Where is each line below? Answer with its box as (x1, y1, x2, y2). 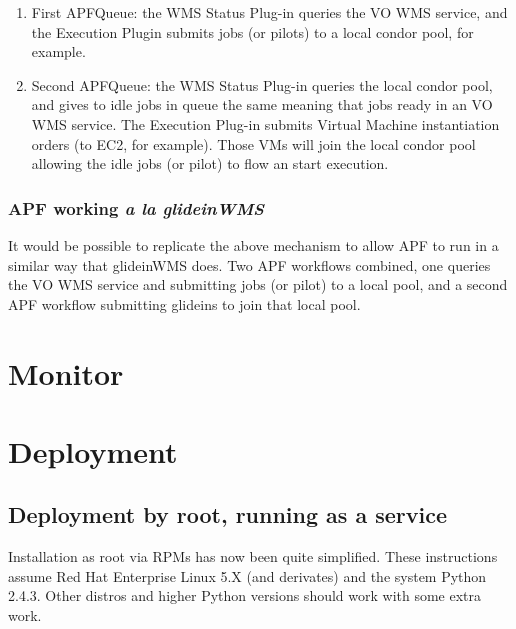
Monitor (8, 352, 124, 393)
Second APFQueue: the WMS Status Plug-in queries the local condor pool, (31, 74, 493, 95)
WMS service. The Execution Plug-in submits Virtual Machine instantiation (31, 113, 500, 134)
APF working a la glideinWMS (8, 195, 264, 220)
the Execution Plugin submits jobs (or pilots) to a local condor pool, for (31, 21, 474, 42)
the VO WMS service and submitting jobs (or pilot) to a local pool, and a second (8, 274, 508, 295)
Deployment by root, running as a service (8, 499, 448, 530)
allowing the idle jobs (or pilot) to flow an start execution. (31, 153, 389, 174)
